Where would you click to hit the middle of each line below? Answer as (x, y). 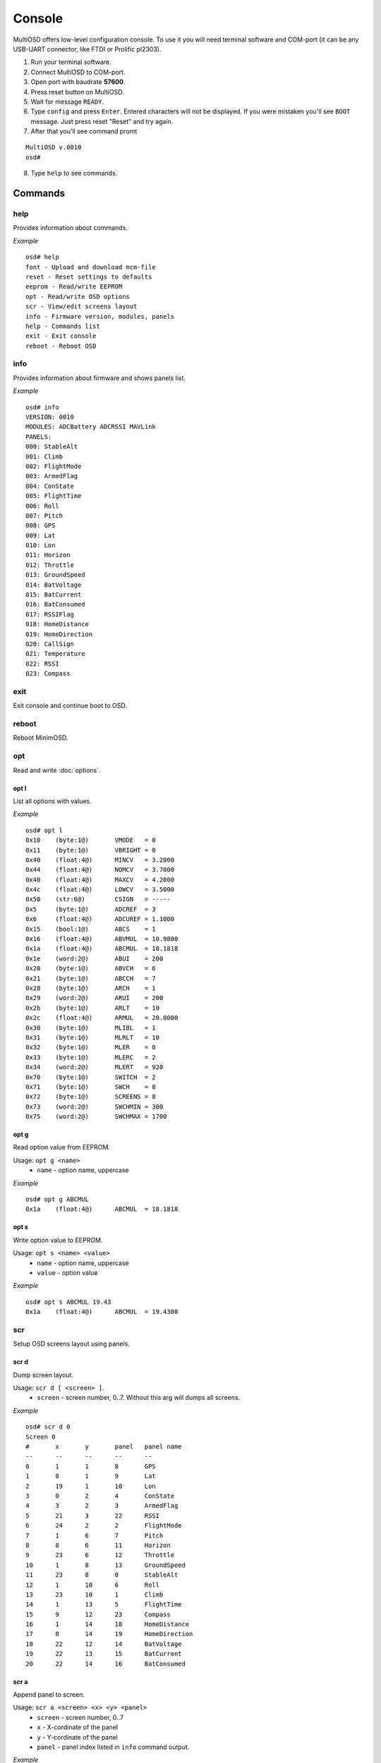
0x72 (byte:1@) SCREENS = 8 (91, 1097)
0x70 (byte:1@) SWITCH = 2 (91, 1077)
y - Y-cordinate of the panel (77, 1737)
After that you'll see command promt (84, 131)
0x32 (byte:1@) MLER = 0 (91, 1048)
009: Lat (41, 535)
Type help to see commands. (74, 173)
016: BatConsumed (55, 604)
